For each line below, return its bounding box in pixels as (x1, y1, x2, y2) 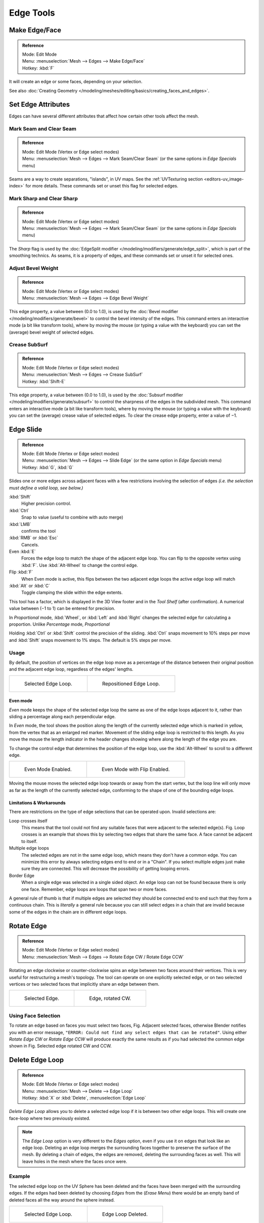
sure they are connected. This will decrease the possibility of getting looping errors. (21, 866, 190, 872)
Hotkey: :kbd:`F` (22, 65, 55, 71)
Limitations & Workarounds (9, 800, 66, 806)
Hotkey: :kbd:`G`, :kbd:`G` (22, 464, 74, 470)
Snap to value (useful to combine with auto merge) (21, 514, 124, 521)
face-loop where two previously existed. (9, 1115, 90, 1121)
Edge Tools (9, 7, 55, 18)
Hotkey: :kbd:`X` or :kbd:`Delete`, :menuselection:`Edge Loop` (22, 1095, 146, 1101)
